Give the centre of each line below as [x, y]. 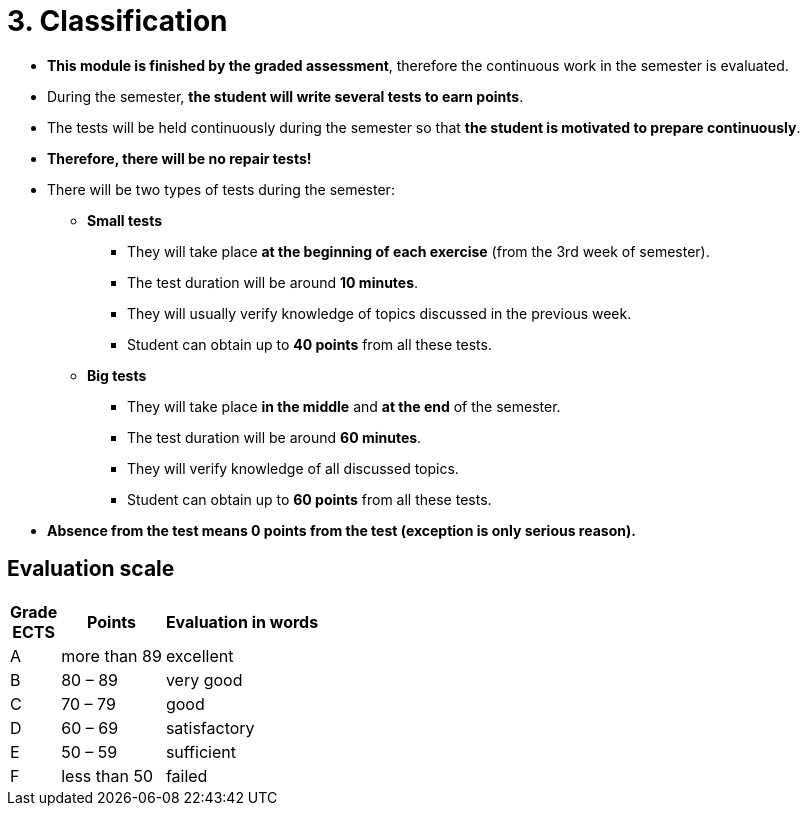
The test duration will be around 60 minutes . [274, 437]
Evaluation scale [91, 569]
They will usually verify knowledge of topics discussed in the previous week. [379, 313]
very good [204, 679]
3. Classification [117, 21]
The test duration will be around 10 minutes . [273, 282]
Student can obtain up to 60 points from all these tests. [309, 499]
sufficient [200, 751]
